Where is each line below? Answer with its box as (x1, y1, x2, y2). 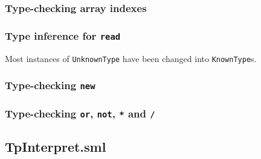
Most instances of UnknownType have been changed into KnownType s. (5, 52, 257, 64)
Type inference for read (5, 28, 121, 43)
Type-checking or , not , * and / (5, 105, 155, 120)
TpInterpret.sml (5, 137, 106, 156)
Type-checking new (5, 78, 95, 93)
